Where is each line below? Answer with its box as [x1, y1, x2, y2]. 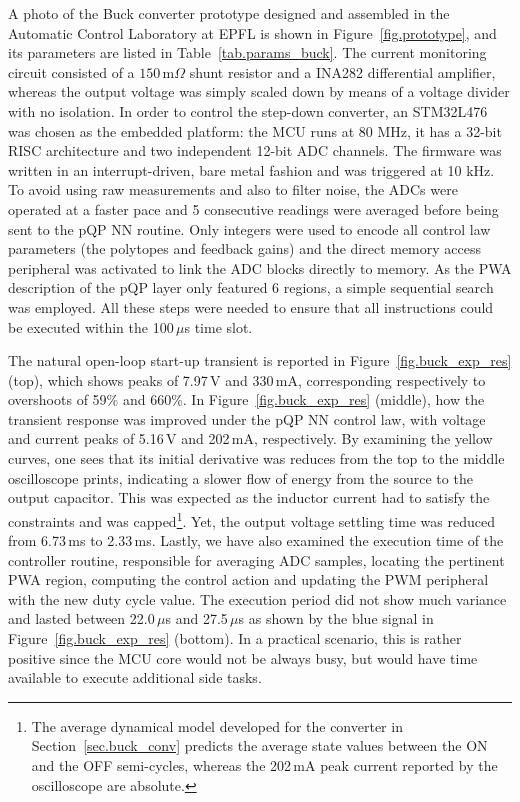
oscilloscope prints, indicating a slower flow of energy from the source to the [8, 467, 473, 488]
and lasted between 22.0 [8, 608, 155, 629]
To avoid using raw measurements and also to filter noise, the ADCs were [8, 179, 458, 200]
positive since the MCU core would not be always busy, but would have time [8, 647, 478, 668]
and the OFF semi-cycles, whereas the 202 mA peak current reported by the [31, 755, 498, 776]
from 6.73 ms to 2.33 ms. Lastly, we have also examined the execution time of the [8, 530, 504, 551]
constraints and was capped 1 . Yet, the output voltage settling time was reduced [8, 507, 495, 531]
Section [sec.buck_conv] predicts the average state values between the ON [31, 735, 488, 756]
